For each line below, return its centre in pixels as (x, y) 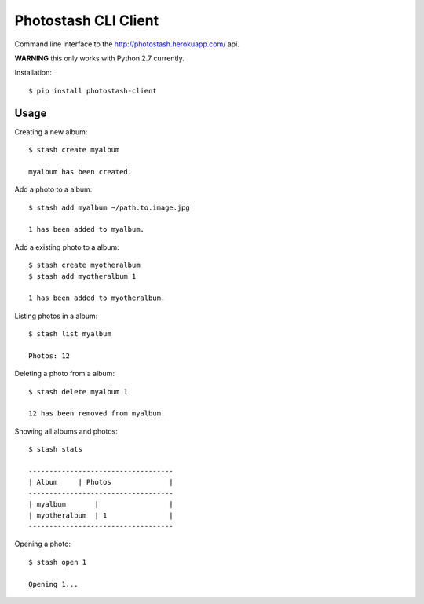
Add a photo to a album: (53, 189)
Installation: (33, 73)
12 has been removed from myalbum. (97, 414)
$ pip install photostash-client (93, 91)
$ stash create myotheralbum (84, 265)
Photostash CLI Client (87, 20)
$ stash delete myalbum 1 (79, 392)
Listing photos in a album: (56, 316)
